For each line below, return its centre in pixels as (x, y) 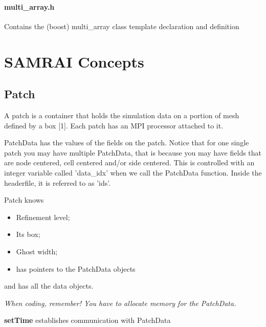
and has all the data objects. (49, 286)
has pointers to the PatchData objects (76, 268)
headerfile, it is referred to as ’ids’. (58, 182)
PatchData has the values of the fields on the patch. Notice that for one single (127, 143)
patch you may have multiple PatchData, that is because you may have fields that (133, 152)
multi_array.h (29, 6)
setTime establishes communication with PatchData (87, 320)
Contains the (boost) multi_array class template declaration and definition (122, 26)
